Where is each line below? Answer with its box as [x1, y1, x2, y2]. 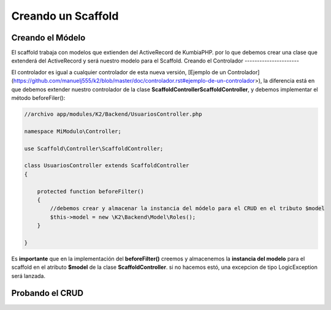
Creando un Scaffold [11, 9, 119, 23]
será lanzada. [11, 272, 46, 279]
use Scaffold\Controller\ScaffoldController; [24, 145, 164, 152]
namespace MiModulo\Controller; [24, 127, 122, 135]
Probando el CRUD [11, 288, 84, 298]
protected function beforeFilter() [37, 187, 144, 195]
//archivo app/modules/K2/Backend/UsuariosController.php [24, 111, 202, 118]
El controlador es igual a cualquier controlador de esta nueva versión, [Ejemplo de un [11, 68, 226, 76]
